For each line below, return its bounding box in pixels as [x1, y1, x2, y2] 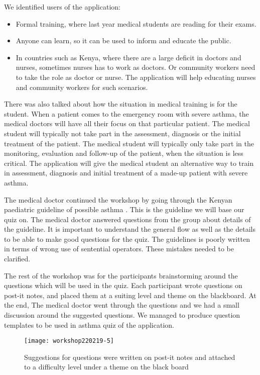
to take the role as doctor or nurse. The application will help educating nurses [16, 71, 256, 82]
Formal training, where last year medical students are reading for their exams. [16, 18, 256, 29]
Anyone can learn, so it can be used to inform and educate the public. [16, 35, 231, 46]
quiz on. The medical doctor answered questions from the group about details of [4, 214, 251, 224]
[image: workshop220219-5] [24, 337, 114, 345]
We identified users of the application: [4, 2, 120, 12]
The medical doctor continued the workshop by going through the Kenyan [4, 194, 232, 205]
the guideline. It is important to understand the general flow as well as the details [4, 224, 255, 234]
